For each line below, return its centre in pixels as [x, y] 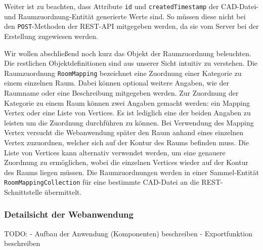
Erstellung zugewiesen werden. [51, 36]
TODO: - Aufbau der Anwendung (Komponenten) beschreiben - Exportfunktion [128, 233]
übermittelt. [63, 192]
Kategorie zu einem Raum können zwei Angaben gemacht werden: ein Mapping [127, 102]
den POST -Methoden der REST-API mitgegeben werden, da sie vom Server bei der [131, 26]
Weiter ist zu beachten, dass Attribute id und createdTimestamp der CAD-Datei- [131, 6]
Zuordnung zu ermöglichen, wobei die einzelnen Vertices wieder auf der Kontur [126, 162]
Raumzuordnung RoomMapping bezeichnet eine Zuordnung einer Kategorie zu [123, 73]
